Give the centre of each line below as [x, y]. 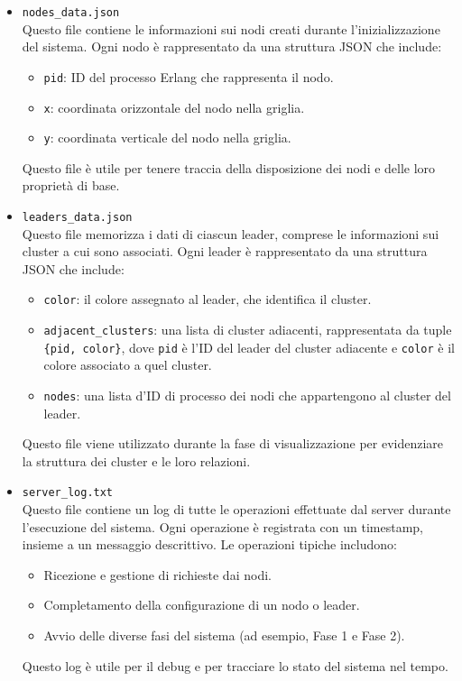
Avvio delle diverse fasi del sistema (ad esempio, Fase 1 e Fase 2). [224, 635]
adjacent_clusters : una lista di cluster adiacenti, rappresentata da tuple [248, 330]
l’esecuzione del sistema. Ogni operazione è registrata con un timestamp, [222, 526]
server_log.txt [68, 493]
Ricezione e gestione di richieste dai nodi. [157, 574]
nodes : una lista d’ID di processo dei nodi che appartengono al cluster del [247, 395]
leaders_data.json [77, 217]
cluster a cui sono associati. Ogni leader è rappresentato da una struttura [225, 251]
